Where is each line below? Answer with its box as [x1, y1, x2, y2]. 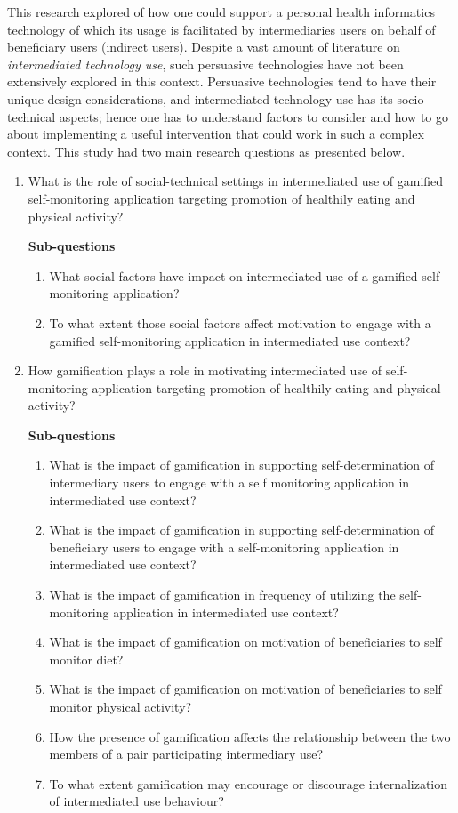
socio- [397, 89, 429, 108]
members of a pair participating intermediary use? [49, 745, 324, 763]
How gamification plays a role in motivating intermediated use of [28, 361, 382, 380]
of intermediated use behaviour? [49, 792, 224, 810]
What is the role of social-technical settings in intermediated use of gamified [28, 172, 444, 190]
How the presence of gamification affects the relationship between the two [49, 727, 451, 745]
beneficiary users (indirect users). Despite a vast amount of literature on [7, 37, 400, 56]
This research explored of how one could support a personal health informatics [7, 3, 435, 20]
